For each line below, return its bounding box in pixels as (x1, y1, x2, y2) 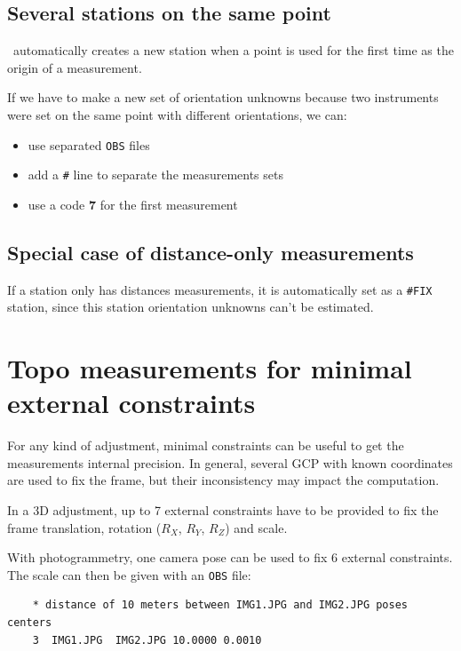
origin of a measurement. (7, 58, 142, 76)
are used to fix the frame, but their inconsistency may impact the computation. (7, 471, 440, 489)
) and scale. (225, 518, 288, 536)
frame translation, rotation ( (7, 518, 162, 536)
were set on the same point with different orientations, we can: (7, 105, 347, 123)
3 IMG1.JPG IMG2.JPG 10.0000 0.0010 (32, 633, 262, 647)
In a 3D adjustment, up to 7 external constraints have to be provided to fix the (7, 501, 439, 520)
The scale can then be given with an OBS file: (7, 565, 251, 584)
